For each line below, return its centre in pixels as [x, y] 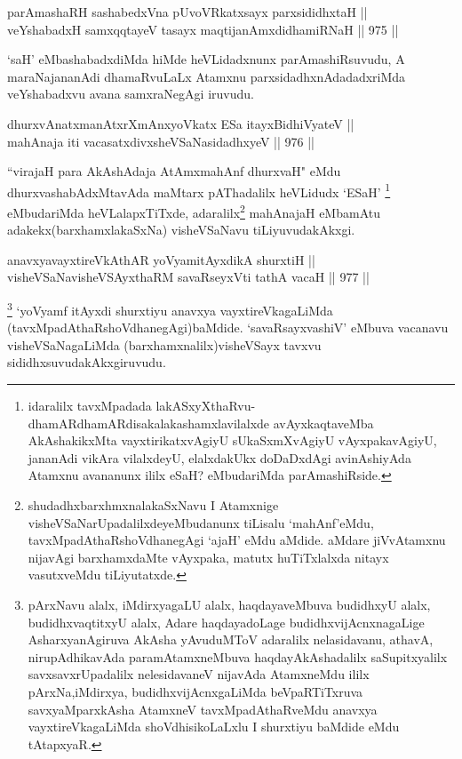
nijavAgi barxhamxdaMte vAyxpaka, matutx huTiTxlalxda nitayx [208, 557]
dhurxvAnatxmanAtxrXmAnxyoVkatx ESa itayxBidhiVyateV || [181, 123]
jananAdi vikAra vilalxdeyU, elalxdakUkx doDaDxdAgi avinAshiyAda [219, 457]
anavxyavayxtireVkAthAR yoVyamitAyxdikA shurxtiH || [161, 259]
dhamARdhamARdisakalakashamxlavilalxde [149, 423]
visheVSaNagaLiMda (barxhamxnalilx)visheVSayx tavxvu [164, 344]
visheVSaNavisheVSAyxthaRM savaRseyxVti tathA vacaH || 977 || [188, 277]
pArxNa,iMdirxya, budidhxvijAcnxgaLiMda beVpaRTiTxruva [195, 691]
